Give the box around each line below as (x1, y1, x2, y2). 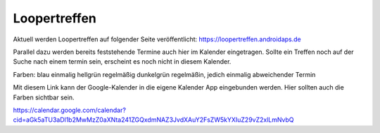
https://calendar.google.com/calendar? (13, 106, 127, 114)
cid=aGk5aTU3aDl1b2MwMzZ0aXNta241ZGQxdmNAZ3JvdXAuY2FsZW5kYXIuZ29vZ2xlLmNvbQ (13, 115, 295, 124)
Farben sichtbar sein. (13, 93, 75, 101)
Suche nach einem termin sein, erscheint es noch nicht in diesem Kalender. (13, 57, 232, 66)
